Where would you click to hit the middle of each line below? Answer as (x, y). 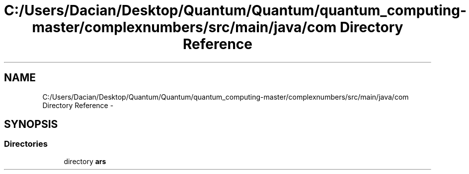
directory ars (85, 161)
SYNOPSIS (31, 124)
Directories (26, 144)
